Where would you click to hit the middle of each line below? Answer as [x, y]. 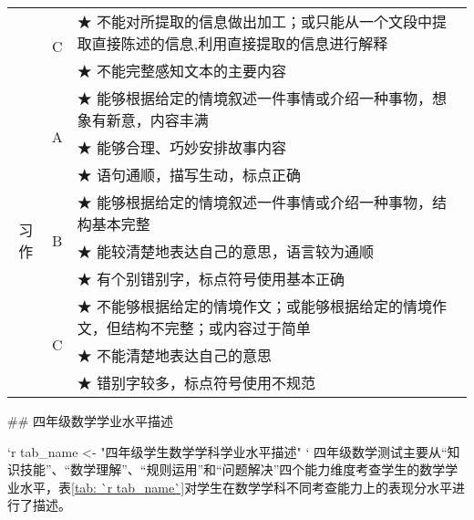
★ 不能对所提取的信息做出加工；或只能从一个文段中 [255, 21]
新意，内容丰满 [157, 120]
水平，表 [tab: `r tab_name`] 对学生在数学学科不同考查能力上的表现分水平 [236, 487]
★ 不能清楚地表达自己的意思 [175, 355]
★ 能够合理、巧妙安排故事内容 [182, 147]
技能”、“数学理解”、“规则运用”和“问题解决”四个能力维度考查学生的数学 [232, 469]
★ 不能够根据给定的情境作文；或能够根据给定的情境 [255, 306]
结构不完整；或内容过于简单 [216, 328]
